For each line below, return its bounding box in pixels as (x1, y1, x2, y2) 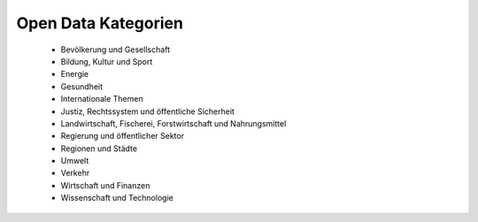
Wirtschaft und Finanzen (60, 180, 150, 190)
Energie (60, 69, 89, 80)
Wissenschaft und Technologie (60, 193, 174, 203)
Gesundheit (60, 80, 104, 92)
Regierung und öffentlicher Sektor (60, 131, 185, 142)
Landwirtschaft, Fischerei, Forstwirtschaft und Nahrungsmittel (60, 118, 287, 128)
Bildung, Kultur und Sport (60, 56, 153, 66)
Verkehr (60, 168, 90, 179)
